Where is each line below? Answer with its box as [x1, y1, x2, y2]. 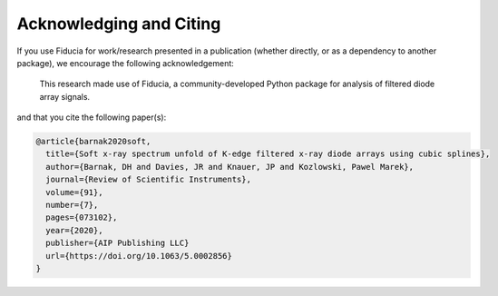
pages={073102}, [45, 212, 118, 222]
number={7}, [45, 200, 99, 211]
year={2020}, [45, 225, 103, 235]
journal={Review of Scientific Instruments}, [45, 174, 251, 185]
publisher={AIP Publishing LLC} [45, 238, 190, 249]
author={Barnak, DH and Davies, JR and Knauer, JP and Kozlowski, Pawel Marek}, [45, 162, 415, 172]
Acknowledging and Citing [16, 14, 221, 34]
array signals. [39, 91, 91, 102]
